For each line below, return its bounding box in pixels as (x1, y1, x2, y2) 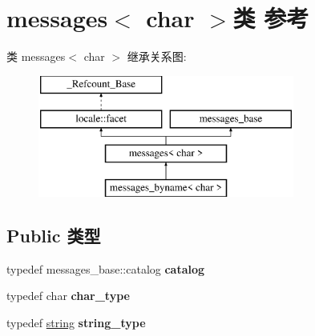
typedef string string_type (6, 314, 146, 330)
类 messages (6, 48, 66, 65)
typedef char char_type (6, 287, 130, 304)
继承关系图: (127, 48, 187, 65)
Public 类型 (6, 222, 101, 247)
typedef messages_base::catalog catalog (6, 260, 205, 277)
